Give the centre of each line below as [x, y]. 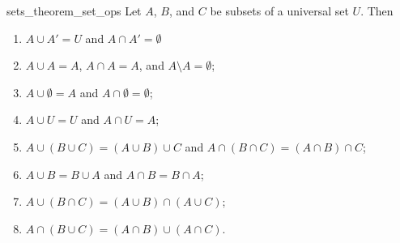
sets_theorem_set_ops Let [74, 11]
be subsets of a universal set [279, 11]
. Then [377, 11]
